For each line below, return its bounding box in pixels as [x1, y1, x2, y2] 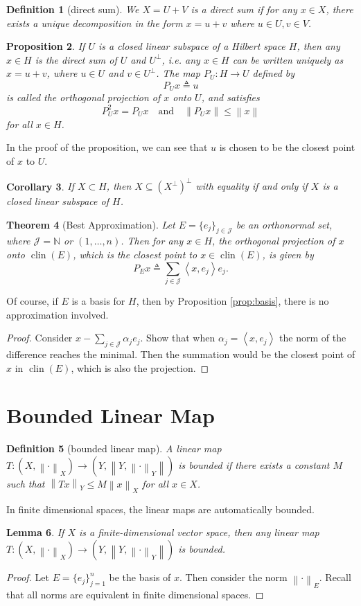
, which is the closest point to [73, 247, 197, 262]
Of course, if [6, 293, 58, 308]
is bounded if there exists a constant [178, 457, 330, 472]
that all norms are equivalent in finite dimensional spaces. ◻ [6, 587, 264, 601]
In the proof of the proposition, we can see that [6, 140, 208, 154]
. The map [156, 66, 200, 80]
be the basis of [109, 570, 171, 585]
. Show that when [140, 330, 215, 345]
